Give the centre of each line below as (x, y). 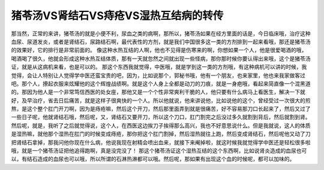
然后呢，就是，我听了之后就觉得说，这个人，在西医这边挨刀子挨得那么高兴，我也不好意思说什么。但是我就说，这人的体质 (161, 125)
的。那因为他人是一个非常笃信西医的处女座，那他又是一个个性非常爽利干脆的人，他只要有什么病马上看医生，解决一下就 (158, 92)
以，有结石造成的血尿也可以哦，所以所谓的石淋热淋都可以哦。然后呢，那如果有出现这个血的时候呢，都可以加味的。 (153, 159)
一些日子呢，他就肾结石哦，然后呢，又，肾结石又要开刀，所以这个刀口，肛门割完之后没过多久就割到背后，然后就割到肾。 (161, 117)
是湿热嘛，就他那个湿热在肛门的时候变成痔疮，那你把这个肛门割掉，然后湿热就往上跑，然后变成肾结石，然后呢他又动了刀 (161, 134)
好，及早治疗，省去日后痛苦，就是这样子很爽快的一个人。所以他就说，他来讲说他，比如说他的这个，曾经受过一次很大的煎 (161, 100)
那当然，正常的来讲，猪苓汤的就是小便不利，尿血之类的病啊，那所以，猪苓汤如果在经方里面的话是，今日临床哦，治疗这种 (161, 34)
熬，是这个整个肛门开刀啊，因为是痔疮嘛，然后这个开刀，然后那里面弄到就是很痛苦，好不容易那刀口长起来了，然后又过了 (161, 109)
